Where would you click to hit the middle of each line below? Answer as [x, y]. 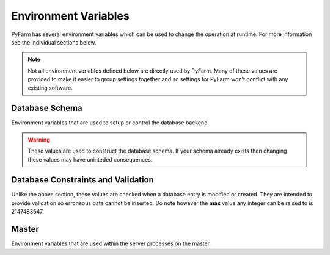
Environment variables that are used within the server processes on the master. [111, 243]
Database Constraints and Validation [82, 180]
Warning [39, 140]
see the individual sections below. [54, 42]
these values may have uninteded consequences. [90, 159]
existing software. [50, 88]
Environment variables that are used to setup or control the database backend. [110, 123]
